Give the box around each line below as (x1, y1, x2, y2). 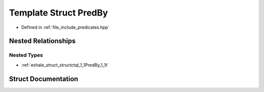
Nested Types (9, 52, 44, 58)
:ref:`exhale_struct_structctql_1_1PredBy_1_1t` (21, 62, 109, 68)
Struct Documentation (9, 74, 78, 83)
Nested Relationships (9, 37, 76, 45)
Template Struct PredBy (9, 7, 108, 18)
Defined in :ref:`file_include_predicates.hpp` (21, 24, 110, 30)
